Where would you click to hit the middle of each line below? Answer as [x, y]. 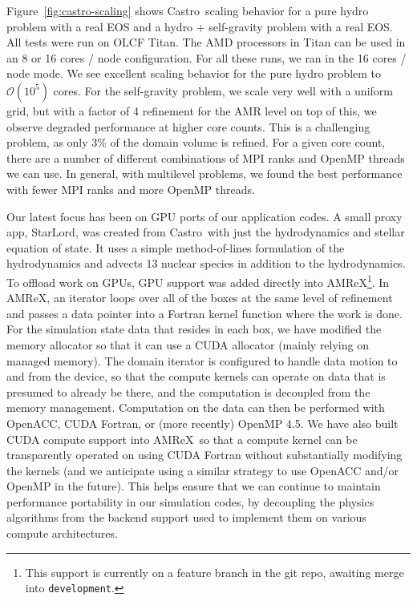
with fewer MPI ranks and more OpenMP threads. [131, 189]
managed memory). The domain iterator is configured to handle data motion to [202, 360]
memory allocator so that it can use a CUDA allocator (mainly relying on [188, 344]
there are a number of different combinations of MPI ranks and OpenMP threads [206, 157]
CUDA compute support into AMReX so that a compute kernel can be [182, 439]
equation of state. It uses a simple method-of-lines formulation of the [176, 247]
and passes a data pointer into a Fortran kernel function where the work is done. [204, 313]
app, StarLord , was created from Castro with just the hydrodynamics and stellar [206, 232]
